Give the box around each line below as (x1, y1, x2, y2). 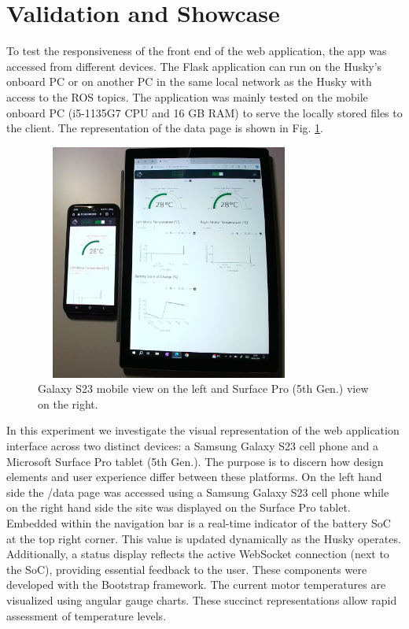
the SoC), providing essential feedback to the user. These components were (6, 561, 367, 577)
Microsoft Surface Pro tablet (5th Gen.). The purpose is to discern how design (6, 453, 384, 469)
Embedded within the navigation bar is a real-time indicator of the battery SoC (6, 514, 391, 531)
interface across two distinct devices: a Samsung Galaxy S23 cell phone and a (6, 437, 379, 453)
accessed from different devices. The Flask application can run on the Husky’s (6, 57, 382, 74)
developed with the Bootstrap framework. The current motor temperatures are (6, 576, 386, 593)
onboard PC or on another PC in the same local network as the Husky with (6, 73, 372, 90)
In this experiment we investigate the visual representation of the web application (6, 422, 400, 438)
